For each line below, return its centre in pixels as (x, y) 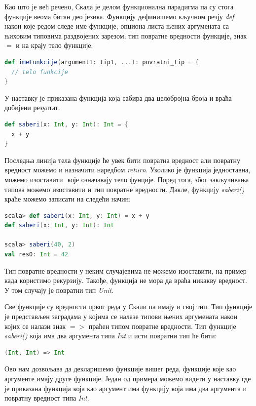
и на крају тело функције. (55, 45)
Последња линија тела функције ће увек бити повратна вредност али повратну (123, 160)
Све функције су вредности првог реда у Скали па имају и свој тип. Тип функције (128, 306)
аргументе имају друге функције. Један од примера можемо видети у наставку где (128, 378)
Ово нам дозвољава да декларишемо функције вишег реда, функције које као (120, 369)
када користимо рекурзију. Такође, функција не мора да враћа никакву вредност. (126, 280)
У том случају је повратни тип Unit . (59, 290)
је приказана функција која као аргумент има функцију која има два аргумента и (126, 388)
